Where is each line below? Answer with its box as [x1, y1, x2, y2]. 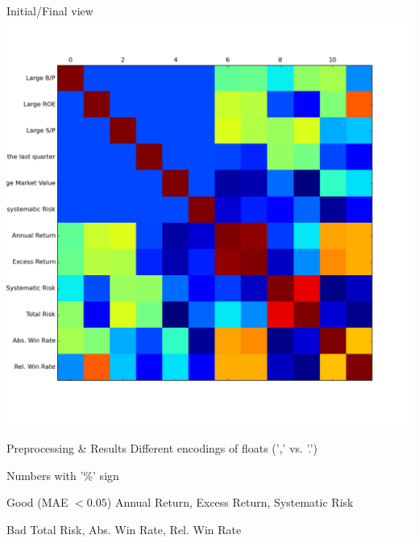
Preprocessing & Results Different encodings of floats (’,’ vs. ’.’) [6, 440, 317, 457]
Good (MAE [6, 494, 68, 511]
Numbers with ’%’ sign [6, 466, 119, 483]
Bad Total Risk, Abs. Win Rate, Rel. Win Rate [6, 520, 242, 537]
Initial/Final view [6, 2, 93, 19]
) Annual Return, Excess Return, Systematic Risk [106, 494, 354, 511]
